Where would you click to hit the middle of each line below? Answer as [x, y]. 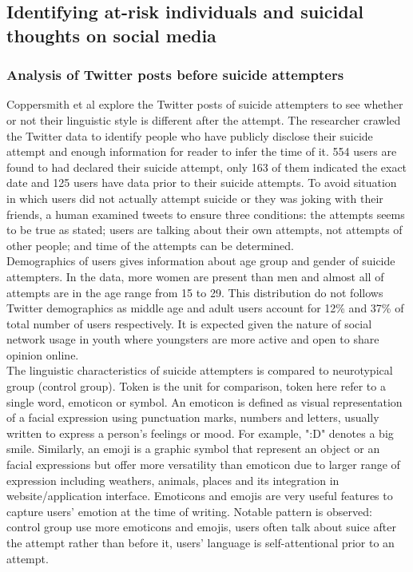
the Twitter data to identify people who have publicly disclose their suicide [190, 135]
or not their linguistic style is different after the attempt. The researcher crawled [204, 119]
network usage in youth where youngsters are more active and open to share [193, 339]
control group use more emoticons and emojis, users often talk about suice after [201, 527]
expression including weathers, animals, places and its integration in [173, 480]
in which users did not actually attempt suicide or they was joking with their [195, 198]
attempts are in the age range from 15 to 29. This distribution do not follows [195, 292]
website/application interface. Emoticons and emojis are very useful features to [200, 496]
